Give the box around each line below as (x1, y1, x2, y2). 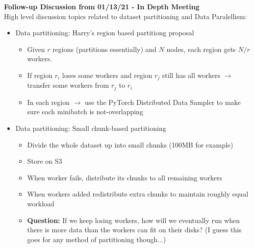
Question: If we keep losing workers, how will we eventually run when (27, 215, 240, 225)
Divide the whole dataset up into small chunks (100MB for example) (27, 139, 233, 149)
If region (27, 70, 52, 80)
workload (27, 198, 54, 209)
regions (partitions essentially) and (52, 44, 157, 54)
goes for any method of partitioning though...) (27, 234, 166, 244)
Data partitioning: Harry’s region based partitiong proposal (15, 27, 194, 38)
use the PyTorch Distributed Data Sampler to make (85, 97, 241, 107)
